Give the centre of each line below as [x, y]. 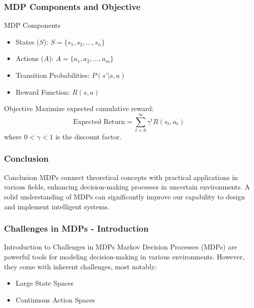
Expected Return [99, 122]
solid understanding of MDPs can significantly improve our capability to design [125, 196]
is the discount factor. [88, 136]
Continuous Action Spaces [55, 299]
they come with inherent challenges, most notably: [81, 266]
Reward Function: [43, 92]
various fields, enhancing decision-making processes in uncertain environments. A [127, 187]
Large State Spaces [44, 283]
